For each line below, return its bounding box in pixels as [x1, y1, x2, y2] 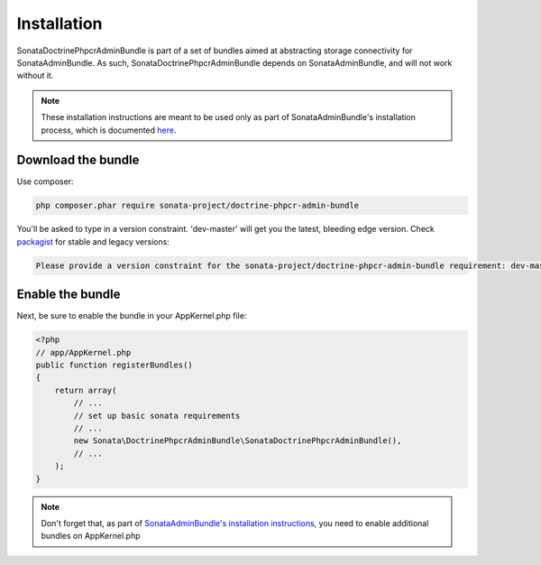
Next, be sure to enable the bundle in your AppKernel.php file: [16, 310, 247, 321]
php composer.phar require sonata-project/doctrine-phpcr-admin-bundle [35, 200, 360, 211]
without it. [16, 70, 54, 81]
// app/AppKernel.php [35, 347, 132, 357]
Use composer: [16, 176, 74, 187]
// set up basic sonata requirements [73, 411, 241, 421]
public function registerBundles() [35, 360, 193, 370]
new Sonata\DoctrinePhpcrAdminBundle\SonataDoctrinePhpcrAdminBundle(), [73, 436, 402, 446]
